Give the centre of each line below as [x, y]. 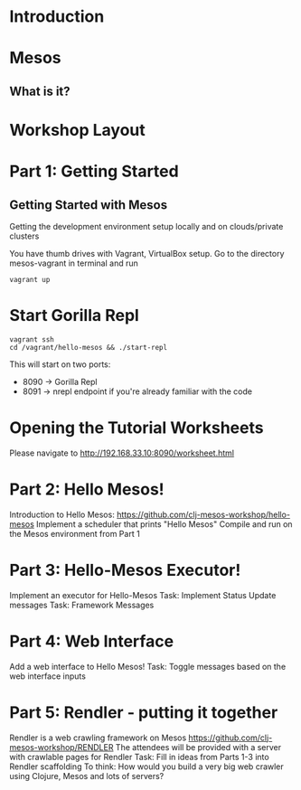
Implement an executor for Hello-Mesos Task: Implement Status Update [143, 595]
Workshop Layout [78, 130]
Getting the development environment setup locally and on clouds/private [146, 226]
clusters [24, 236]
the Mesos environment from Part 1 [75, 533]
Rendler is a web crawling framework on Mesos [98, 738]
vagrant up [30, 279]
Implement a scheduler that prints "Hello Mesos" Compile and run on [164, 524]
